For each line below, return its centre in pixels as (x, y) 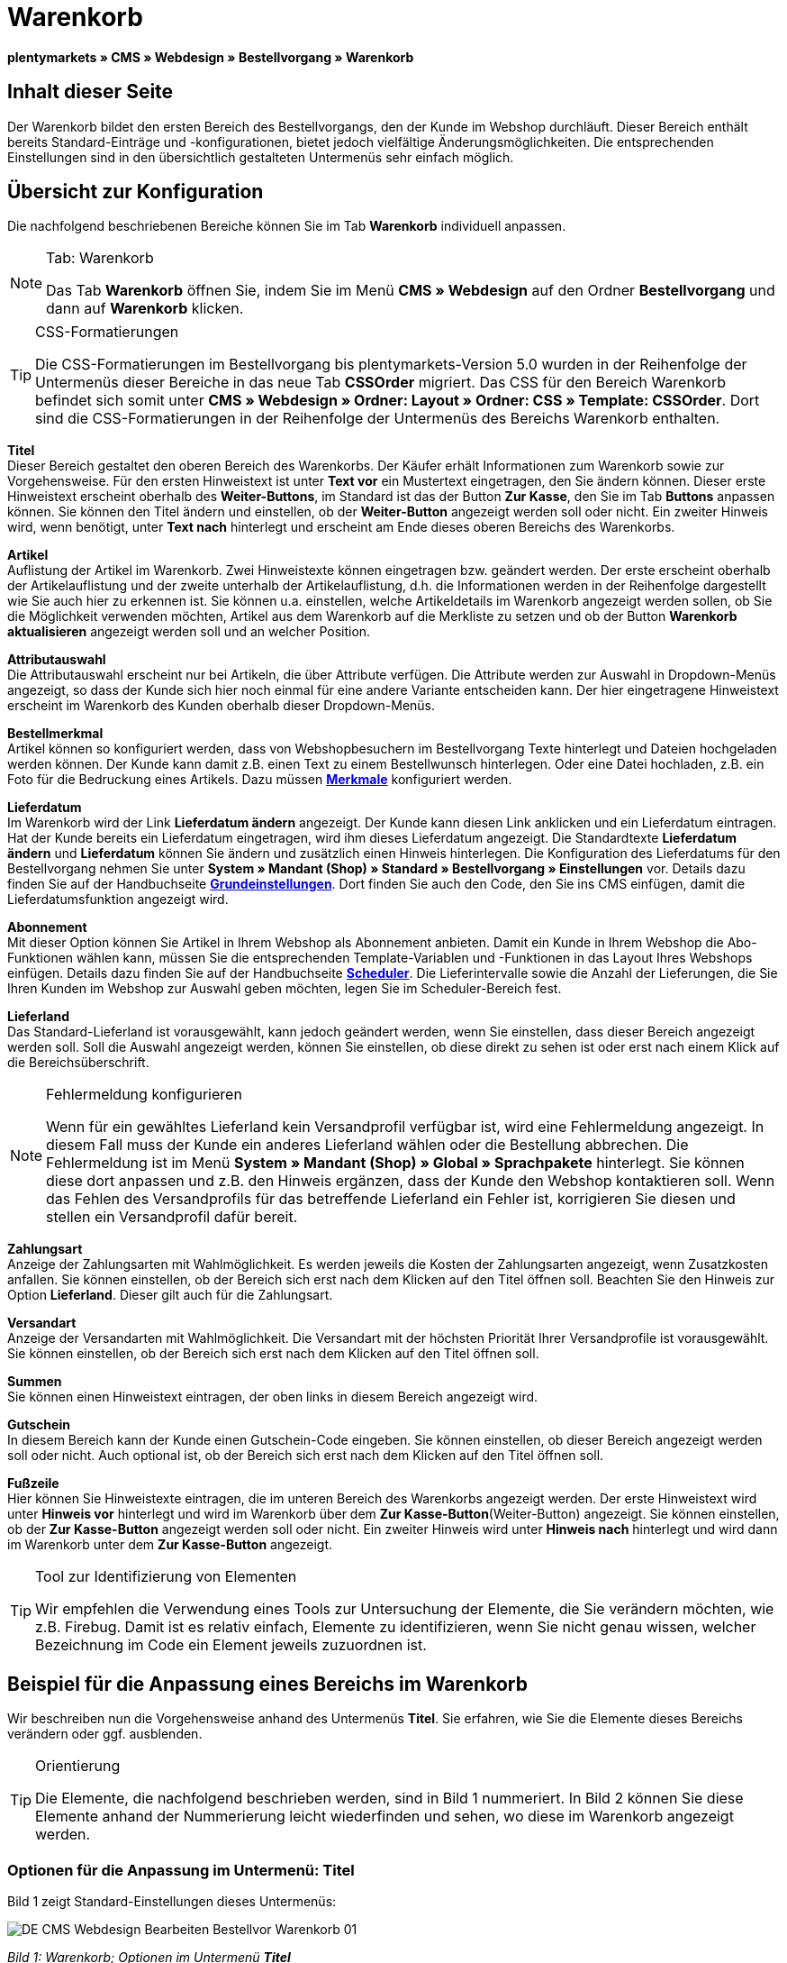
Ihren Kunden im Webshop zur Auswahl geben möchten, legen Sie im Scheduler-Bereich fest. (285, 989)
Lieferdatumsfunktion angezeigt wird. (118, 899)
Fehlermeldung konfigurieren (144, 1095)
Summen (35, 1382)
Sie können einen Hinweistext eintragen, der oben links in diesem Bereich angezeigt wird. (273, 1397)
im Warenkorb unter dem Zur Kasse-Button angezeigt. (170, 1545)
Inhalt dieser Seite (90, 92)
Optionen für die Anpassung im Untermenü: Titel (181, 1870)
